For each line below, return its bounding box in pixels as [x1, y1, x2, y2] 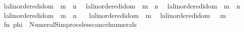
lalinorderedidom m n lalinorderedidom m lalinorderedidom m [3, 10, 226, 20]
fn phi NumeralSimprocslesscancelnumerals [3, 19, 137, 29]
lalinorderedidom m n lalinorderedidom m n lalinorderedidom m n [3, 1, 240, 10]
